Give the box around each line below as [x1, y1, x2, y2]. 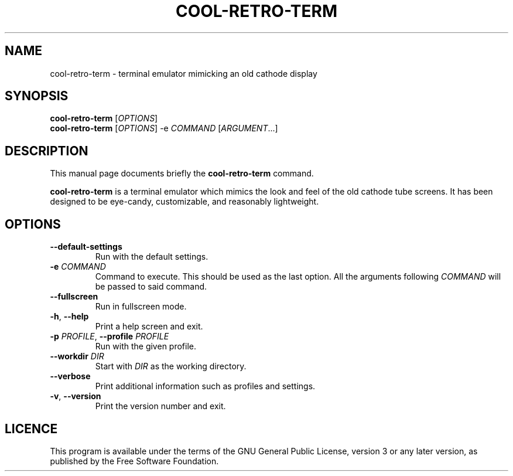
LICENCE [5, 421, 58, 436]
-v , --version [50, 391, 101, 402]
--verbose [50, 371, 91, 382]
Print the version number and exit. [95, 401, 226, 412]
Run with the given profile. [95, 341, 197, 352]
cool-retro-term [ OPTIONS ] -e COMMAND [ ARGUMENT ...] [50, 123, 278, 134]
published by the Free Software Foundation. [50, 455, 219, 466]
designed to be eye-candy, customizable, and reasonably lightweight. [50, 196, 319, 207]
